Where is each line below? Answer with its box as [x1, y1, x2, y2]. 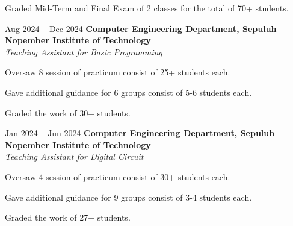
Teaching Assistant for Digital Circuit [5, 150, 144, 163]
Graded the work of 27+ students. [5, 211, 131, 224]
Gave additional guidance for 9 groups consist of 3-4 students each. [5, 190, 252, 203]
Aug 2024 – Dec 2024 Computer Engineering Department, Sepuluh [5, 22, 277, 34]
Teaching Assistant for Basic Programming [5, 45, 162, 58]
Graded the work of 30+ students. [5, 106, 131, 119]
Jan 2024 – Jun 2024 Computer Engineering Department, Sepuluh [5, 127, 275, 139]
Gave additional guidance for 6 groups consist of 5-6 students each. [5, 86, 252, 98]
